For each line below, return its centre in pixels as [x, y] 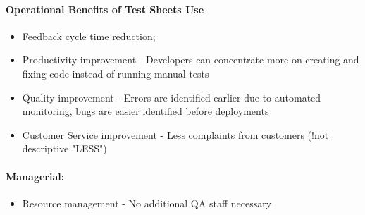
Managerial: [35, 176]
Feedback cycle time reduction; [89, 36]
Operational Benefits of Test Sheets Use [105, 9]
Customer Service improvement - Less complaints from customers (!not [175, 134]
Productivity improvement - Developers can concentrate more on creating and [191, 60]
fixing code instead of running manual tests [116, 73]
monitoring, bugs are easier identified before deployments [146, 111]
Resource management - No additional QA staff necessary [147, 203]
